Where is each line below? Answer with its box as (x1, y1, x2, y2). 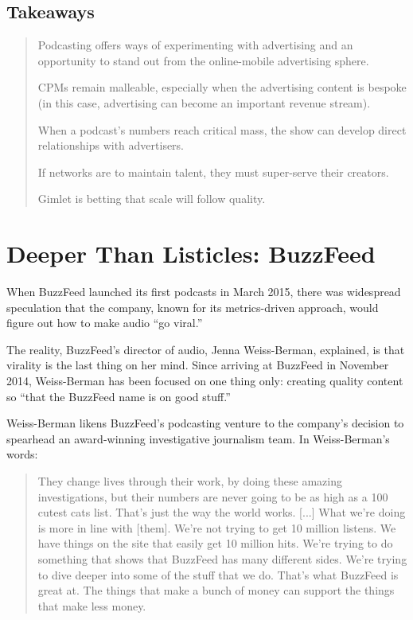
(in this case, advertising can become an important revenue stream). (37, 94, 371, 111)
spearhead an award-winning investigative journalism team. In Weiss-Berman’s (6, 430, 390, 446)
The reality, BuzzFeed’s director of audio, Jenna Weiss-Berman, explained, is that (6, 341, 405, 357)
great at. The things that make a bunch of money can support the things (37, 582, 395, 599)
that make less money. (37, 597, 146, 614)
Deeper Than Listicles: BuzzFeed (6, 237, 376, 270)
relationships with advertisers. (37, 137, 185, 154)
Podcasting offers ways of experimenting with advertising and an (37, 37, 353, 53)
